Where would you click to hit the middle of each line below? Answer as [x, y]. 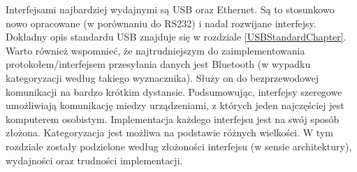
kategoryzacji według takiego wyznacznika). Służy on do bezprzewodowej [162, 77]
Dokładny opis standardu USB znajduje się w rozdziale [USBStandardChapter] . [176, 37]
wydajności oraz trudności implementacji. [94, 160]
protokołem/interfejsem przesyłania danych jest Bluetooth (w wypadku [158, 64]
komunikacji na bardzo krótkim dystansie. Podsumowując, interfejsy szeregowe [174, 91]
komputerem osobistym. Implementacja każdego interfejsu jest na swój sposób [173, 119]
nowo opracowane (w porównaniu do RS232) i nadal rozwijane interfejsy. [161, 23]
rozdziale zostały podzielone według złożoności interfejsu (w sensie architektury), [179, 146]
